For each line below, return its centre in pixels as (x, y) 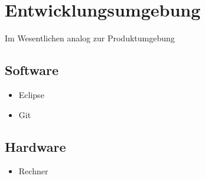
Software (32, 70)
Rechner (33, 171)
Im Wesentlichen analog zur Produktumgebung (90, 38)
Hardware (35, 146)
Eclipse (31, 94)
